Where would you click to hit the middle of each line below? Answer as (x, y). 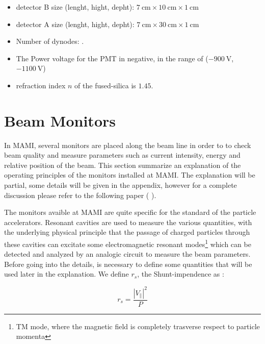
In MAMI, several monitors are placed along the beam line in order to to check (128, 145)
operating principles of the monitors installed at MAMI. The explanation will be (130, 175)
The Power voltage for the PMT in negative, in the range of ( (112, 58)
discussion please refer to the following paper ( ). (80, 195)
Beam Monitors (60, 120)
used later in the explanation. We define (67, 274)
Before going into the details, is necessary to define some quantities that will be (128, 264)
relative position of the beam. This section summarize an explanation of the (123, 165)
